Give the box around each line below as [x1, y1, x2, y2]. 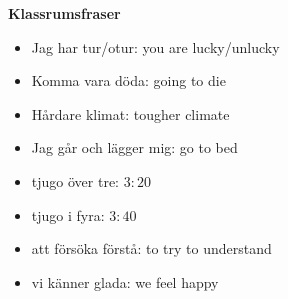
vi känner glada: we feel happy [31, 271, 219, 292]
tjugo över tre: [31, 170, 119, 191]
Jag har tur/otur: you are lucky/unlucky [31, 36, 280, 57]
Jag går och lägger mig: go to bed [31, 137, 238, 158]
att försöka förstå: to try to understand [31, 238, 272, 259]
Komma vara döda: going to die [31, 70, 226, 91]
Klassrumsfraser [8, 3, 121, 23]
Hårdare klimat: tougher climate [31, 103, 230, 124]
